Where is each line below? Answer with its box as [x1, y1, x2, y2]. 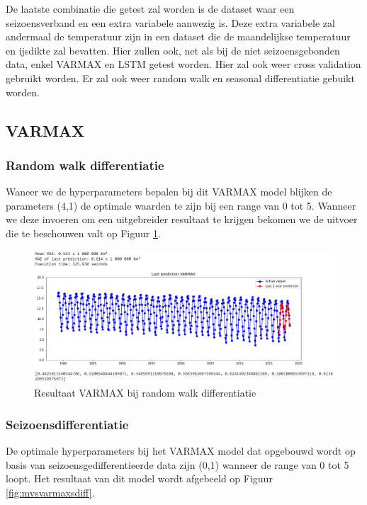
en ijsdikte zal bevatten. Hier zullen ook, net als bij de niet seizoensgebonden [6, 42, 340, 57]
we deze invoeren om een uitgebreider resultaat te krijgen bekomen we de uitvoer [6, 212, 358, 227]
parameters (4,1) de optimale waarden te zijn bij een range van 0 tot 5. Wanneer [6, 198, 356, 212]
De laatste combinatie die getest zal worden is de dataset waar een [6, 1, 295, 16]
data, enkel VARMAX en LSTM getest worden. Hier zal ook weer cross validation [6, 57, 361, 72]
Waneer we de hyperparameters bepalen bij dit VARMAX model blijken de [6, 184, 332, 199]
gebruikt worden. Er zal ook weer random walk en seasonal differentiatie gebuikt [6, 70, 355, 85]
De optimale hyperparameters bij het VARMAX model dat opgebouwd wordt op [6, 443, 356, 458]
